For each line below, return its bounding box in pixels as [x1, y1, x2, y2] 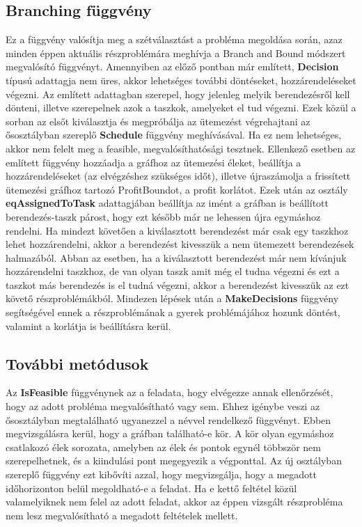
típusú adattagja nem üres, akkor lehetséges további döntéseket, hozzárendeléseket [6, 72, 356, 87]
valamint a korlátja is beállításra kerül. [6, 318, 171, 333]
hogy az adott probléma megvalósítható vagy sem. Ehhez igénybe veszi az [6, 399, 320, 414]
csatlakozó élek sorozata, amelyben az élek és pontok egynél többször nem [6, 439, 321, 454]
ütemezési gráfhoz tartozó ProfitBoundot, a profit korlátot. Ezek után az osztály [6, 182, 348, 196]
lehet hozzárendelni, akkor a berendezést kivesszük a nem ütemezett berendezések [6, 237, 354, 251]
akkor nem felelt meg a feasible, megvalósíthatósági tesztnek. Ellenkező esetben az [6, 141, 356, 155]
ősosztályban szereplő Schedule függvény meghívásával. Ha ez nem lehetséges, [6, 127, 342, 142]
